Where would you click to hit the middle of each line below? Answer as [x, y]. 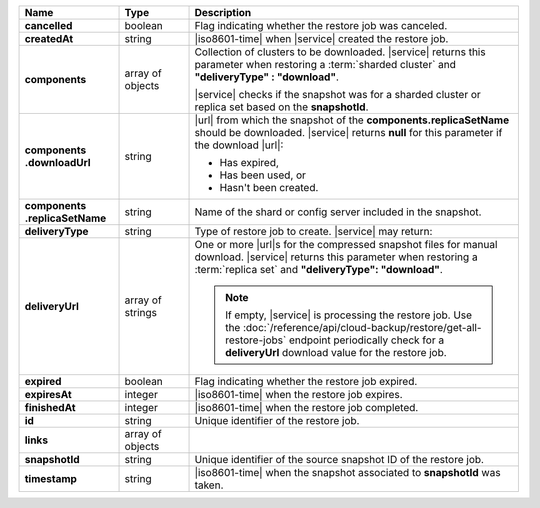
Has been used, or [263, 175]
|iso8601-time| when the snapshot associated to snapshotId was [347, 472]
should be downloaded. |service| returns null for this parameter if [348, 132]
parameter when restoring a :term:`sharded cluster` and [325, 64]
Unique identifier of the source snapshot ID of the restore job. [339, 459]
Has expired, [249, 162]
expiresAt [48, 394]
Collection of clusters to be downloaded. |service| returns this [340, 52]
